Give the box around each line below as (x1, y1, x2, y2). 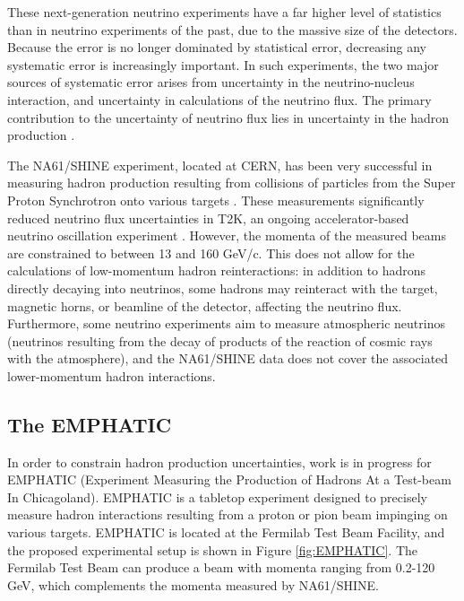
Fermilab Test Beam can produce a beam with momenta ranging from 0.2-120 (7, 558, 435, 577)
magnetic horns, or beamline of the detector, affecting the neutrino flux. (7, 296, 402, 315)
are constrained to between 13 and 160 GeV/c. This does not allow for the (7, 243, 415, 262)
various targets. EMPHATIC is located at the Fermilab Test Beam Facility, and (7, 523, 445, 542)
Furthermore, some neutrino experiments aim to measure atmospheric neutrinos (7, 314, 445, 333)
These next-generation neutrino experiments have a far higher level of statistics (7, 3, 442, 21)
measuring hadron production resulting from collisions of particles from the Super (7, 173, 456, 192)
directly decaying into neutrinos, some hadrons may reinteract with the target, (7, 278, 438, 297)
